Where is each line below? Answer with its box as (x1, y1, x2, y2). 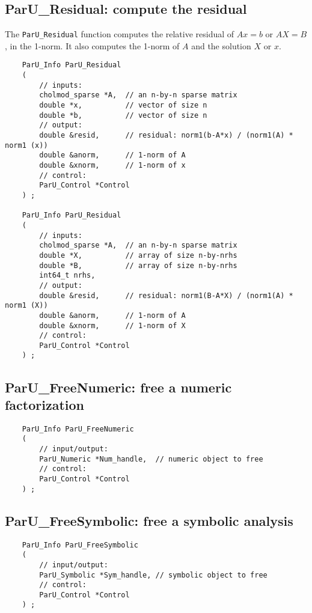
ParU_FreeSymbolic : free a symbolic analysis (5, 511, 293, 529)
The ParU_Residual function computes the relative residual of (5, 28, 234, 40)
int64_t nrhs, (39, 271, 96, 280)
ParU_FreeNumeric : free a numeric (5, 377, 232, 396)
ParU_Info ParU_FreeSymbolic (22, 540, 138, 549)
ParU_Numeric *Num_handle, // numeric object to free (39, 454, 263, 463)
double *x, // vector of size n (39, 101, 207, 110)
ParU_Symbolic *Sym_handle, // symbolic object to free (39, 570, 268, 579)
